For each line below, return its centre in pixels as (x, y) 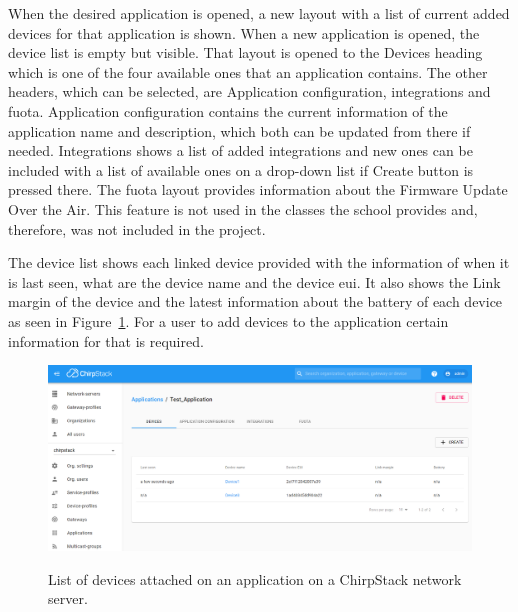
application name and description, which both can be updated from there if (239, 130)
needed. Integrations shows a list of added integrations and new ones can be (240, 150)
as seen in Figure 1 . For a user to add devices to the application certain (228, 320)
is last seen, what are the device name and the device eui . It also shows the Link (254, 281)
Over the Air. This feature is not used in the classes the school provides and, (243, 208)
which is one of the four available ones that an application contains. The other (248, 71)
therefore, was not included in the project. (137, 228)
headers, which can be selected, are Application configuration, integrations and (249, 91)
